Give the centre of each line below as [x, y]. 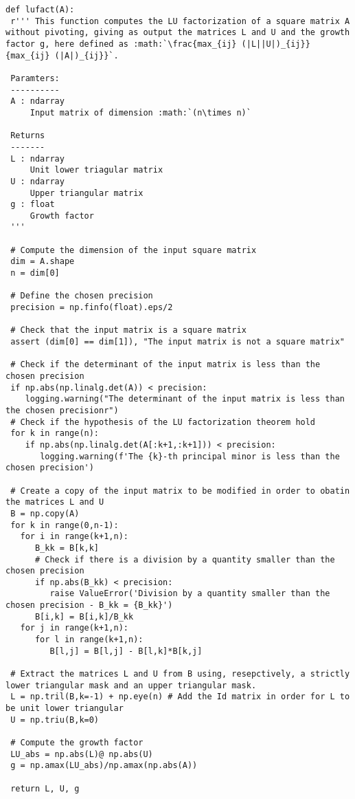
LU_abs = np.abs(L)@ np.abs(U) [82, 754]
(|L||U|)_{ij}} [276, 44]
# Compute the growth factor [77, 743]
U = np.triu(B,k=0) [55, 720]
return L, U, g [45, 788]
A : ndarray [37, 101]
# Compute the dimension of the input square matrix [134, 250]
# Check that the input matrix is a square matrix [128, 330]
